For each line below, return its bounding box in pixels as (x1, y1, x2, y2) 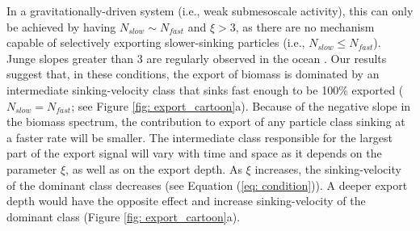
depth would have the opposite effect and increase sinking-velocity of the (6, 192, 366, 209)
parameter (6, 160, 57, 177)
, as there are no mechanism (235, 18, 375, 35)
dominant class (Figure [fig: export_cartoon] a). (6, 208, 241, 225)
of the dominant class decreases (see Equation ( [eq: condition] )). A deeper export (6, 176, 408, 193)
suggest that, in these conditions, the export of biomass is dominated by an (6, 65, 380, 82)
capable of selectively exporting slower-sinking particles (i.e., (6, 34, 305, 51)
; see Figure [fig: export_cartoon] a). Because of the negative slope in (71, 97, 411, 114)
